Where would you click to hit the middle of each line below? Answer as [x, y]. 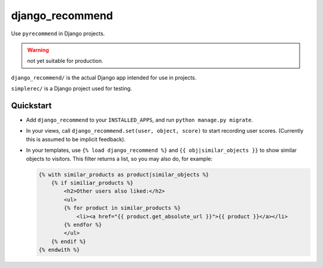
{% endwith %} [59, 250]
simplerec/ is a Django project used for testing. [71, 89]
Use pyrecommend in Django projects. [58, 33]
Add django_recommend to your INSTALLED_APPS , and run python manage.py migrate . [140, 120]
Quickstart [31, 106]
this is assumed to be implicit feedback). [76, 139]
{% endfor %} [83, 225]
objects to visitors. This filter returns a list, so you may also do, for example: [119, 159]
